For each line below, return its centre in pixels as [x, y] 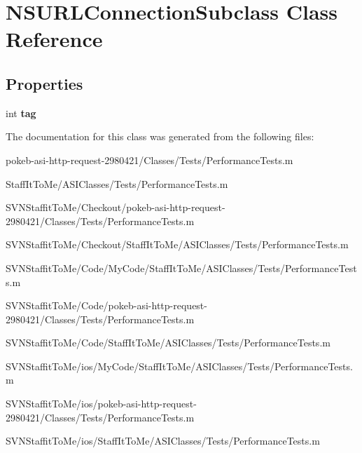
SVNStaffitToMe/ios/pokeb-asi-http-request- [101, 404]
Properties [44, 83]
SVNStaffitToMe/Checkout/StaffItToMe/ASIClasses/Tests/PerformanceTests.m [177, 244]
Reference [54, 39]
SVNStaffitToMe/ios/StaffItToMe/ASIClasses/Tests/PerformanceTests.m [163, 441]
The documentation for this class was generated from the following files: [160, 136]
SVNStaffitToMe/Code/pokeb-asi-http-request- [106, 305]
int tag [21, 113]
